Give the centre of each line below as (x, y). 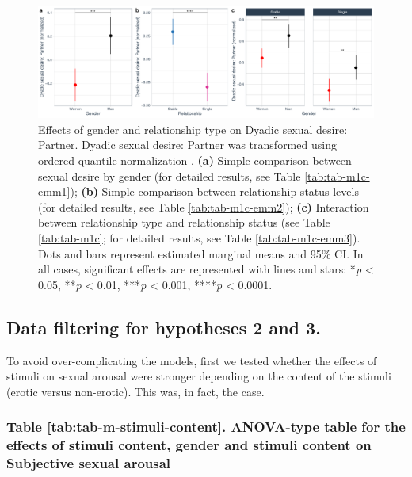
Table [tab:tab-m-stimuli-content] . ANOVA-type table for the (206, 427)
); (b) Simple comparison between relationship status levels (214, 191)
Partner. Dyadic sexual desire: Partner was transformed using (187, 145)
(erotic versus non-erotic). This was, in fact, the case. (135, 391)
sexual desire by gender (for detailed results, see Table (170, 176)
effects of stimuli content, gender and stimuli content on (189, 445)
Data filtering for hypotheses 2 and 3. (164, 327)
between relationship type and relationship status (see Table (184, 222)
